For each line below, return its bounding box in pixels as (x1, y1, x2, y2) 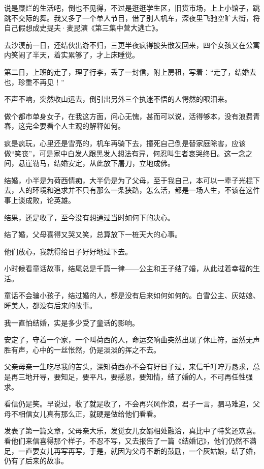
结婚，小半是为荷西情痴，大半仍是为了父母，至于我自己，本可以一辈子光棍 (4, 174, 253, 185)
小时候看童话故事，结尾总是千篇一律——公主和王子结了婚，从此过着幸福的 (4, 263, 253, 274)
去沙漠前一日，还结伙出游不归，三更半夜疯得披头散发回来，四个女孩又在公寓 (4, 39, 260, 50)
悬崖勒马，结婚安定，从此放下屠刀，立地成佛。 (18, 158, 175, 168)
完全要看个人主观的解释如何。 (25, 121, 125, 131)
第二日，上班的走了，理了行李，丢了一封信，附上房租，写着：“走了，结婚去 (4, 66, 256, 77)
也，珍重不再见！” (4, 76, 64, 87)
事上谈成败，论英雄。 (4, 194, 75, 205)
